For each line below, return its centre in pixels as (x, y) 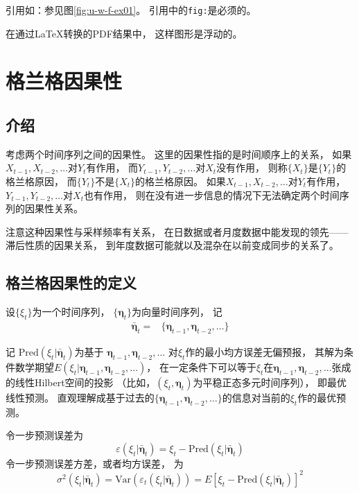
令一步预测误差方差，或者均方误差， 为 (95, 463)
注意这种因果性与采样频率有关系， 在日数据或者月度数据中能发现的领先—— (177, 231)
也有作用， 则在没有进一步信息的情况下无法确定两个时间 (211, 194)
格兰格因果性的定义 (71, 283)
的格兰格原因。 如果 (181, 181)
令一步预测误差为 (44, 435)
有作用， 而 (112, 167)
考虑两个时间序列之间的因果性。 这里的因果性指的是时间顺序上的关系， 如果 (179, 154)
